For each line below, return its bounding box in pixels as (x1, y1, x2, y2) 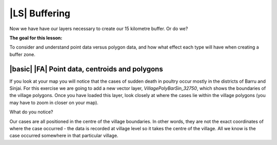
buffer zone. (9, 51, 36, 57)
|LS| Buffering (9, 8, 70, 19)
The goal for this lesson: (9, 35, 63, 41)
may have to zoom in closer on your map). (9, 100, 98, 106)
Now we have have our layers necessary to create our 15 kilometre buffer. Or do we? (9, 26, 188, 32)
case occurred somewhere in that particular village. (9, 133, 118, 139)
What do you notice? (9, 109, 53, 115)
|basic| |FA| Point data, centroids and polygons (9, 64, 164, 74)
